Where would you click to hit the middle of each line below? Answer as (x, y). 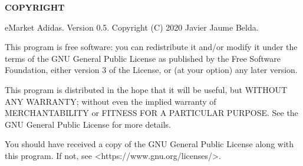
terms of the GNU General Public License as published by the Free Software (143, 58)
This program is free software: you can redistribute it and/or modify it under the (151, 47)
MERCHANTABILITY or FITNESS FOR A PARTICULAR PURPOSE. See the (151, 113)
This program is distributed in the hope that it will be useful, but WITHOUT (146, 89)
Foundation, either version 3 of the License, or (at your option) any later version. (151, 70)
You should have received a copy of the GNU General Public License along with (149, 144)
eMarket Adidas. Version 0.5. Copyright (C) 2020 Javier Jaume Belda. (132, 27)
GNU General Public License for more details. (88, 124)
